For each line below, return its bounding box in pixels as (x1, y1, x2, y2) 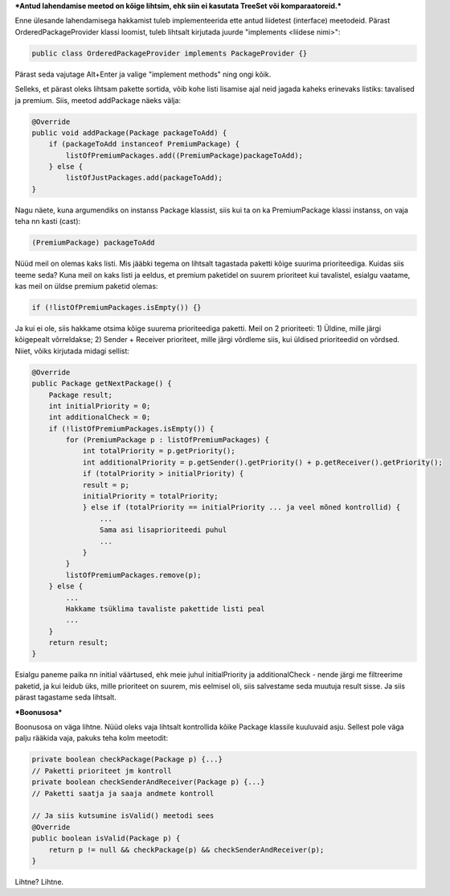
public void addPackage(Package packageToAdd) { (31, 128, 227, 137)
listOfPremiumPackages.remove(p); (65, 570, 202, 580)
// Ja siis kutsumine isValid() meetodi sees (31, 811, 215, 820)
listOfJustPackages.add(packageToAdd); (65, 173, 223, 183)
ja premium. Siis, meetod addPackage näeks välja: (14, 95, 181, 105)
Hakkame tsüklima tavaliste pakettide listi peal (65, 604, 265, 613)
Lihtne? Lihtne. (14, 877, 64, 886)
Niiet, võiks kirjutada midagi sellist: (14, 346, 130, 356)
